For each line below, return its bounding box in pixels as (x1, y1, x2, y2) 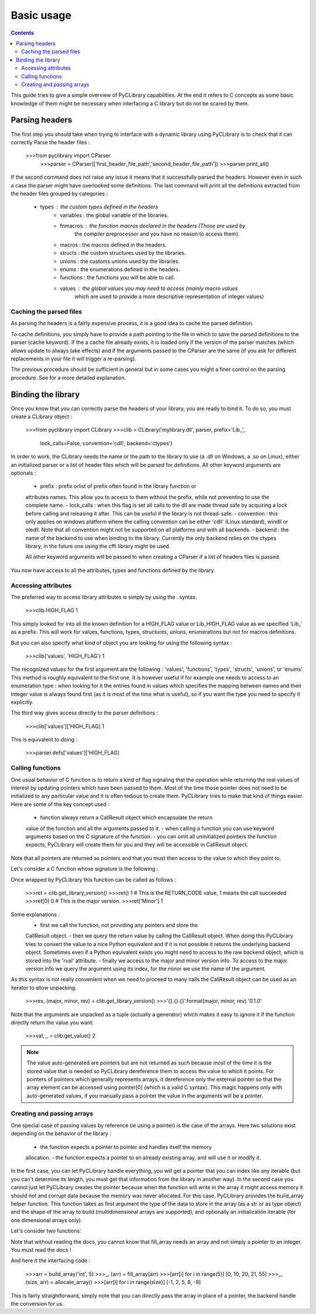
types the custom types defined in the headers (40, 203, 159, 210)
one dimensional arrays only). (11, 1216, 83, 1224)
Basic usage (11, 9, 71, 22)
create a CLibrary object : (11, 413, 73, 420)
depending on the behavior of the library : (11, 1130, 111, 1137)
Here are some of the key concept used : (11, 800, 109, 808)
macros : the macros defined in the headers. (60, 241, 167, 248)
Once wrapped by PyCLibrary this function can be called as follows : (11, 876, 177, 883)
